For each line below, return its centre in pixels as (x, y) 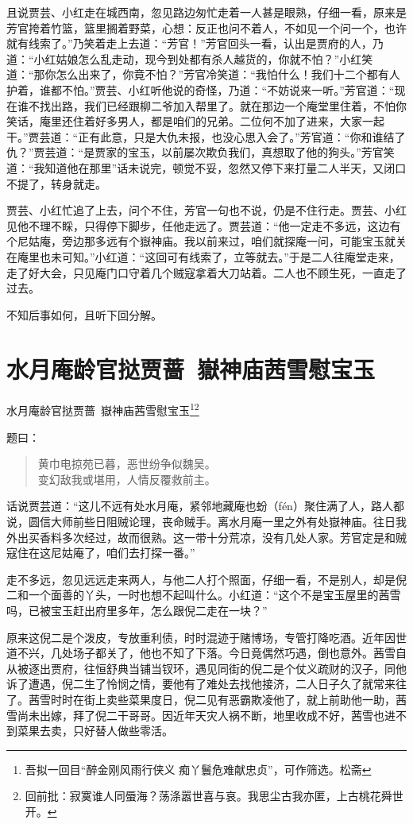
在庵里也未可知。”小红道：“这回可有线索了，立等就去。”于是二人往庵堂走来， (203, 256)
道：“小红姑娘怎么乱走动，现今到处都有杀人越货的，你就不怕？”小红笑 (190, 58)
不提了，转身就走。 (56, 183)
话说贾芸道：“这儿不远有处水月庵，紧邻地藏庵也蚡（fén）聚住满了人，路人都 (205, 506)
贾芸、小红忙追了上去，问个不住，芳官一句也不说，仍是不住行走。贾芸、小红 (206, 210)
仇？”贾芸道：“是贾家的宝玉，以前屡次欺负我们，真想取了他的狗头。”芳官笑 (201, 152)
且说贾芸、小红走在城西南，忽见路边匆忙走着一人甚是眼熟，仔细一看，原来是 (206, 12)
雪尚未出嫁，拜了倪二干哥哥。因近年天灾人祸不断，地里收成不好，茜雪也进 (201, 715)
